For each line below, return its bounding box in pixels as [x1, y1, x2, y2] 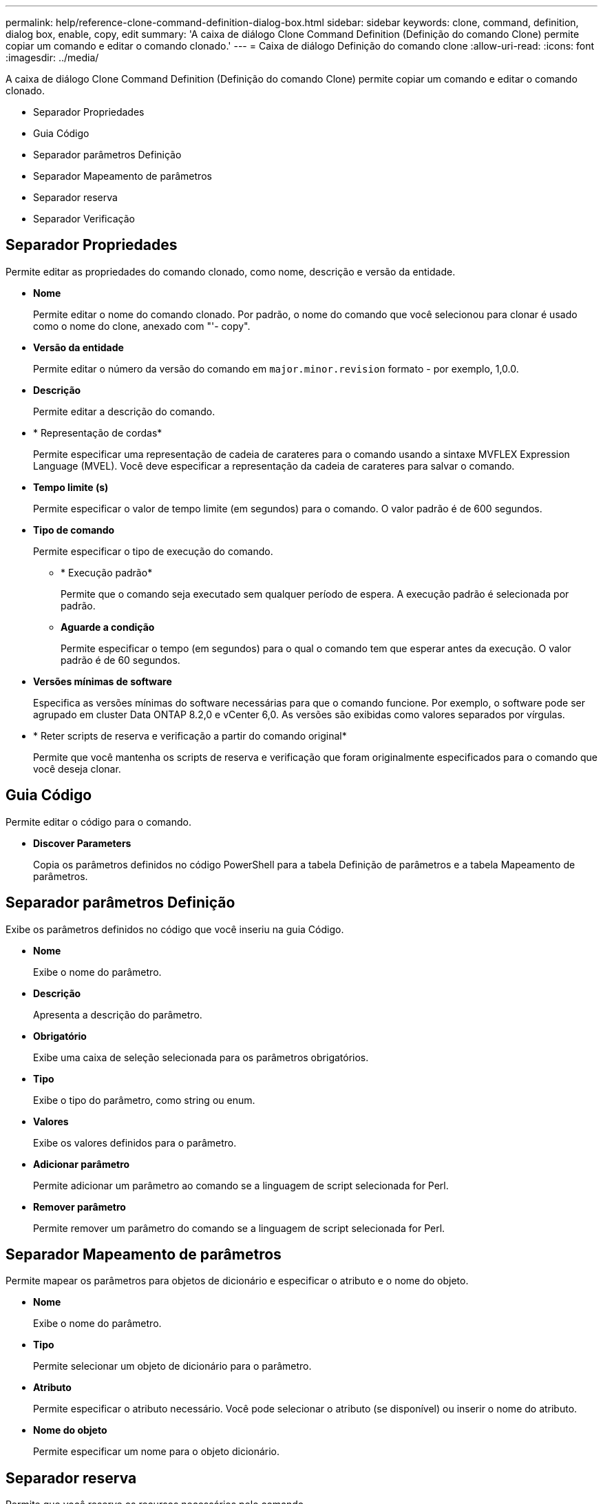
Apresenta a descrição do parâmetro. [33, 1008, 202, 1021]
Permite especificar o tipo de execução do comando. [33, 545, 273, 557]
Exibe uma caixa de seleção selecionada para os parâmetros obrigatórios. [33, 1051, 369, 1063]
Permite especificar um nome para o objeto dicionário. [33, 1445, 280, 1458]
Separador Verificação [33, 213, 135, 224]
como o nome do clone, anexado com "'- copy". [33, 320, 251, 332]
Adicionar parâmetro [33, 1158, 130, 1170]
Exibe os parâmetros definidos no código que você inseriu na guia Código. [6, 923, 344, 935]
